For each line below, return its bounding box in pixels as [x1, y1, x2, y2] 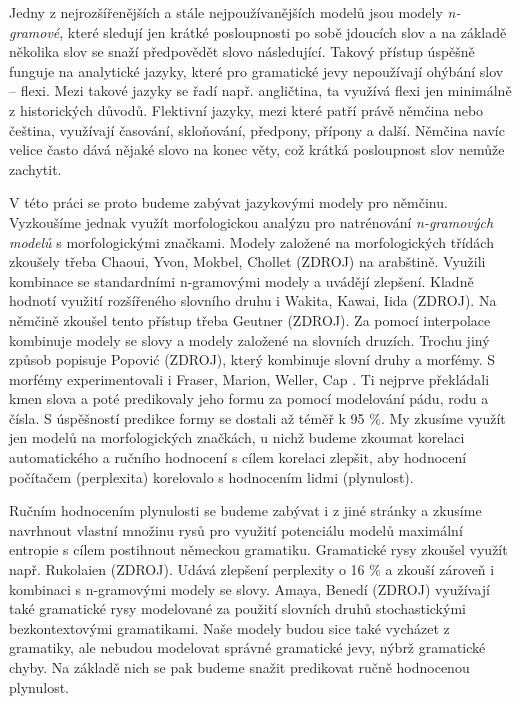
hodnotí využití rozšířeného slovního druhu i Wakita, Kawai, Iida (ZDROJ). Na [9, 290, 497, 311]
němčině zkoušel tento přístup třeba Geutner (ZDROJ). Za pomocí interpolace [9, 309, 491, 330]
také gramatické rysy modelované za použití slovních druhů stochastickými [9, 598, 466, 619]
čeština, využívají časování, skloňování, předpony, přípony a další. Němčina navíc [9, 119, 505, 140]
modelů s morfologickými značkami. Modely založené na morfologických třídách [9, 231, 494, 252]
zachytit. [9, 158, 62, 179]
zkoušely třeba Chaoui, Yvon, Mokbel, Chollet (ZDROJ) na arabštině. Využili [9, 251, 486, 272]
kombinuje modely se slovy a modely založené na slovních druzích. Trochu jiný [9, 329, 490, 350]
